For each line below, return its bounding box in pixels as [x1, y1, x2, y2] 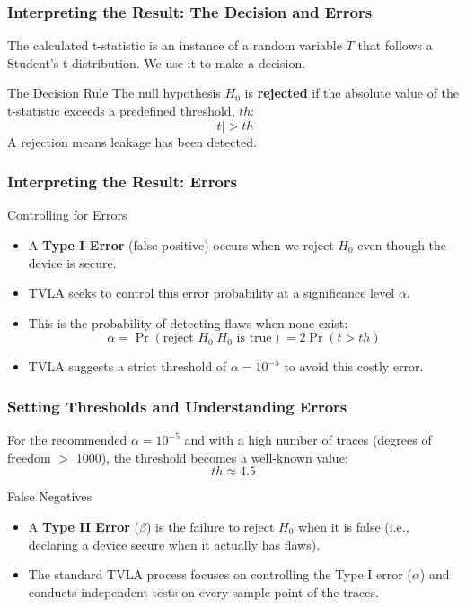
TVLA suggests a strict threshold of [28, 357, 227, 376]
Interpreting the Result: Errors [7, 170, 237, 193]
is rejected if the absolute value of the [244, 83, 460, 102]
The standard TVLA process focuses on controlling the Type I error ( [28, 565, 412, 584]
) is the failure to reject [145, 516, 275, 535]
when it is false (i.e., [298, 516, 409, 535]
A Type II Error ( [28, 516, 140, 535]
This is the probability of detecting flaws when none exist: [28, 313, 348, 332]
